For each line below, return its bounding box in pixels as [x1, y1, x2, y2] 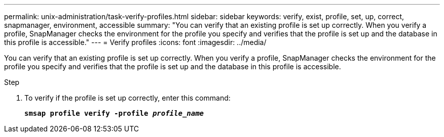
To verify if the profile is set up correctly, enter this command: [24, 94, 231, 102]
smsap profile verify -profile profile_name [24, 109, 204, 117]
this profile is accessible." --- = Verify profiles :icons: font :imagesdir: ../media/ [4, 38, 267, 47]
